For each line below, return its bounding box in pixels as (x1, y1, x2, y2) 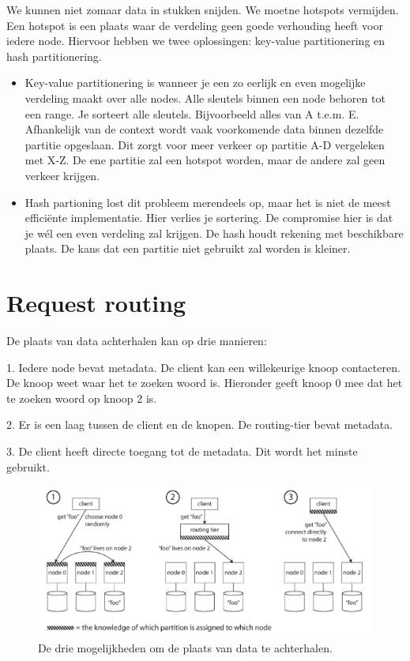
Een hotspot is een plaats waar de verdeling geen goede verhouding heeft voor (6, 17, 383, 33)
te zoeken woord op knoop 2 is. (6, 389, 157, 406)
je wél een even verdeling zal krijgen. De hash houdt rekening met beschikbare (24, 224, 404, 241)
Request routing (6, 287, 186, 319)
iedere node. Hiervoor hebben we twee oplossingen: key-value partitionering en (6, 32, 386, 49)
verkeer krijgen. (24, 167, 100, 183)
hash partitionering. (6, 47, 102, 64)
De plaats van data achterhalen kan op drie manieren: (6, 332, 267, 349)
